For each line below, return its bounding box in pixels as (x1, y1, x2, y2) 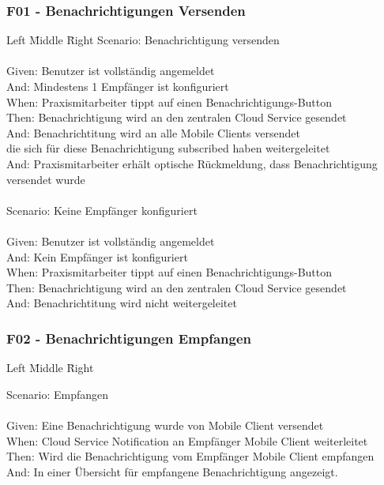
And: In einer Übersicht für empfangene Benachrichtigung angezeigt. (6, 463, 338, 479)
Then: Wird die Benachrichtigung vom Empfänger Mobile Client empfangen (6, 448, 375, 464)
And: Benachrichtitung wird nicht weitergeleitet (6, 295, 237, 311)
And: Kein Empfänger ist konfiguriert (6, 248, 188, 265)
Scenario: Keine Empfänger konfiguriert (6, 201, 198, 218)
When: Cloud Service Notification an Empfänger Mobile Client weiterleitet (6, 432, 368, 449)
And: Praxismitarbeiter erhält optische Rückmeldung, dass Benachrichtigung (6, 155, 378, 171)
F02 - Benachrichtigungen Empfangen (6, 328, 251, 348)
